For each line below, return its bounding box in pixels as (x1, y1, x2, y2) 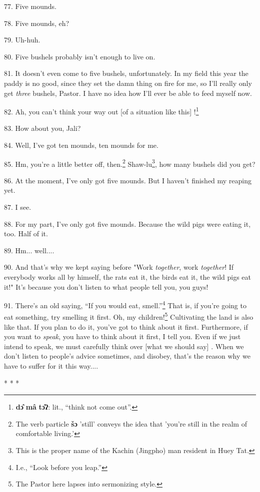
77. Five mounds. (4, 1, 56, 11)
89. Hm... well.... (4, 245, 54, 255)
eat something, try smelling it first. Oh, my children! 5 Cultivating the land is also (4, 310, 253, 322)
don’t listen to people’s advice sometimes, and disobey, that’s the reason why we (4, 351, 250, 361)
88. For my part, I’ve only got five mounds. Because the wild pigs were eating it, (4, 218, 251, 229)
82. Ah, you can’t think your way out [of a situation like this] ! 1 (4, 105, 199, 116)
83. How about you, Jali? (4, 123, 81, 133)
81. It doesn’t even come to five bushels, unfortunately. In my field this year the (4, 68, 248, 78)
